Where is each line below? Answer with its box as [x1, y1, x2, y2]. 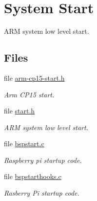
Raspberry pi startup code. [4, 155, 82, 165]
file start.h [4, 106, 35, 116]
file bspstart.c [4, 138, 44, 149]
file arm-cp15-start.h [4, 72, 65, 83]
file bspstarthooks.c [4, 171, 61, 181]
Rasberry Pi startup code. [4, 188, 79, 198]
